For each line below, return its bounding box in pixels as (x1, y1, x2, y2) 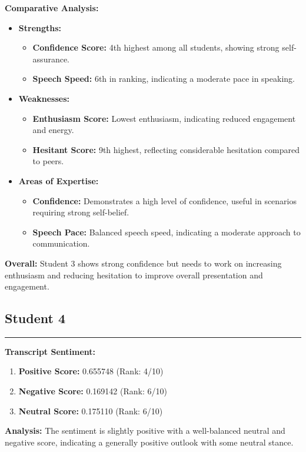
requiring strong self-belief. (32, 206, 129, 218)
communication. (32, 237, 90, 250)
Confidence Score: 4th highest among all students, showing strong (32, 41, 280, 54)
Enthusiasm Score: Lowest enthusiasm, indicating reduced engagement (32, 112, 296, 124)
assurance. (32, 52, 70, 65)
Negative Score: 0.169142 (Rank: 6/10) (18, 385, 167, 397)
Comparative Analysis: (5, 2, 99, 14)
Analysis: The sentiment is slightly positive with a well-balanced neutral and (5, 424, 285, 437)
